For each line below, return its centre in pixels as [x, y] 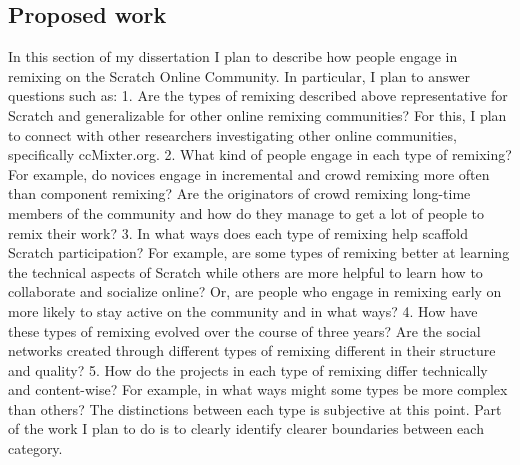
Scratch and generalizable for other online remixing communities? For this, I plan [257, 114]
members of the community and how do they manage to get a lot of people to [246, 212]
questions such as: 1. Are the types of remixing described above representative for [258, 95]
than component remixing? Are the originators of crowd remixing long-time [239, 193]
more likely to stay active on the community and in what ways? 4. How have [243, 310]
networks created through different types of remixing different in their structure [252, 350]
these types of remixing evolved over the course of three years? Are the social [244, 330]
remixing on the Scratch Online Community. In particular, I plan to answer [239, 75]
